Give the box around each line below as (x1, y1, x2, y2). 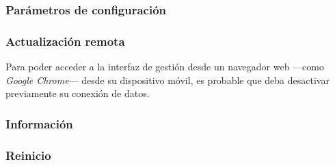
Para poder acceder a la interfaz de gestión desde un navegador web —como (5, 59, 325, 74)
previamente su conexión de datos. (5, 86, 150, 100)
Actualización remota (5, 32, 125, 49)
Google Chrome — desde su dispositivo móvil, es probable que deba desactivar (5, 72, 330, 87)
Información (5, 115, 73, 132)
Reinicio (5, 146, 51, 163)
